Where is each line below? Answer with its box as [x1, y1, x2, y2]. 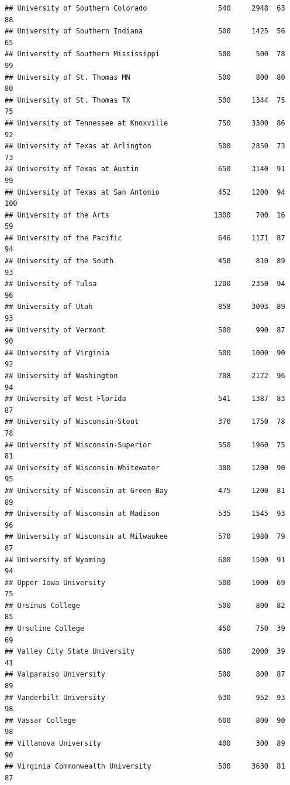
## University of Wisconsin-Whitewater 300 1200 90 [5, 463, 285, 472]
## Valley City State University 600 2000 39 [5, 647, 285, 656]
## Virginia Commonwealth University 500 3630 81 [5, 762, 285, 771]
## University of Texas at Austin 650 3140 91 [5, 165, 285, 174]
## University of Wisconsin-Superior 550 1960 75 [5, 440, 285, 449]
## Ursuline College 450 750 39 [5, 624, 285, 633]
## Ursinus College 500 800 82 [5, 601, 285, 610]
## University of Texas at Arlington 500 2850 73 [5, 142, 285, 151]
